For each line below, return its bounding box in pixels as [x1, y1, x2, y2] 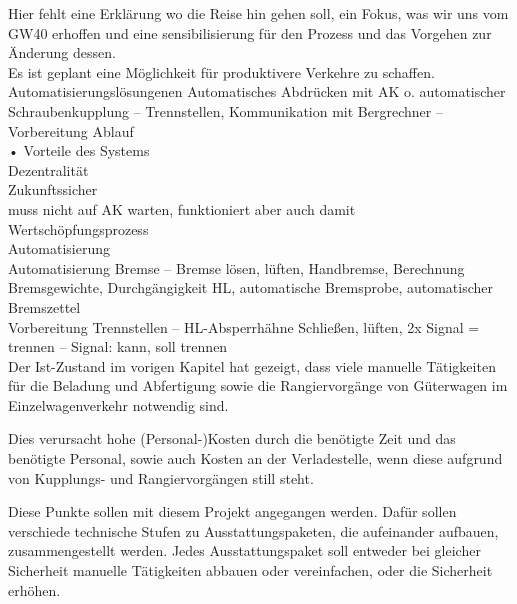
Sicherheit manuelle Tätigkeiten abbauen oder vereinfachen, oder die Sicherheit [8, 560, 493, 581]
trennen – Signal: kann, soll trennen [8, 336, 228, 357]
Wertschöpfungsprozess [8, 218, 149, 239]
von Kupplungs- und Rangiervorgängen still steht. [8, 467, 314, 488]
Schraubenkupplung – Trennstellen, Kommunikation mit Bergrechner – [8, 100, 443, 121]
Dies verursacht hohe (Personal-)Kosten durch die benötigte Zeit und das [8, 428, 456, 449]
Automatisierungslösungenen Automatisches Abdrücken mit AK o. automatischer [8, 81, 506, 102]
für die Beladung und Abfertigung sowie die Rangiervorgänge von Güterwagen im [8, 375, 508, 396]
